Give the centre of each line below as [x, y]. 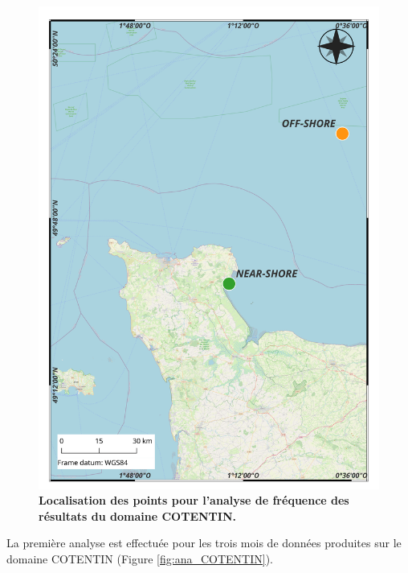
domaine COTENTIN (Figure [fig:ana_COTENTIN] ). [140, 559]
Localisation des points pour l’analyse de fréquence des [194, 500]
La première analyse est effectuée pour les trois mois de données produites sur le [204, 543]
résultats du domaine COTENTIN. [137, 515]
